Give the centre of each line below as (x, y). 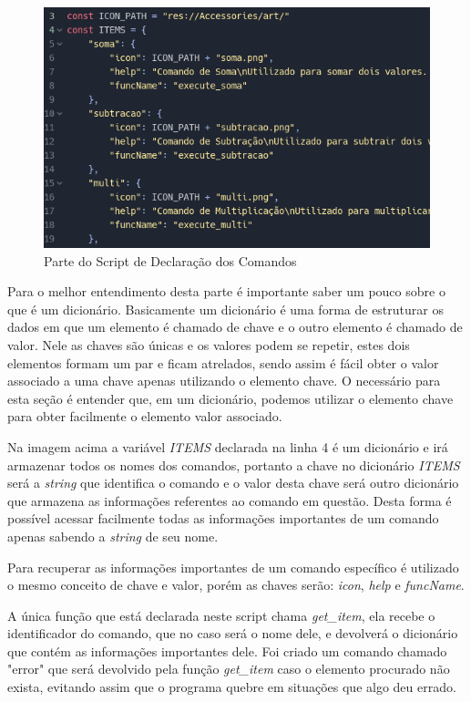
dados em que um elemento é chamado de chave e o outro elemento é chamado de (235, 327)
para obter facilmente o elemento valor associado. (145, 416)
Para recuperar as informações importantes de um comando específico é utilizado (233, 567)
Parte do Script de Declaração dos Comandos (170, 260)
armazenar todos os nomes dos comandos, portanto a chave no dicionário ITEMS (234, 465)
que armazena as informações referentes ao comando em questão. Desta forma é (230, 500)
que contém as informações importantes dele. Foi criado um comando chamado (227, 650)
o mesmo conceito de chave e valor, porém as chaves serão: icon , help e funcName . (236, 585)
